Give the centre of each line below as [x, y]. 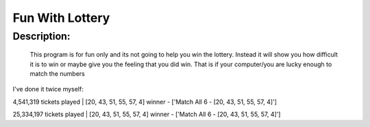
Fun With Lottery [61, 18]
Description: [42, 36]
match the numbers [57, 73]
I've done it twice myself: [48, 89]
